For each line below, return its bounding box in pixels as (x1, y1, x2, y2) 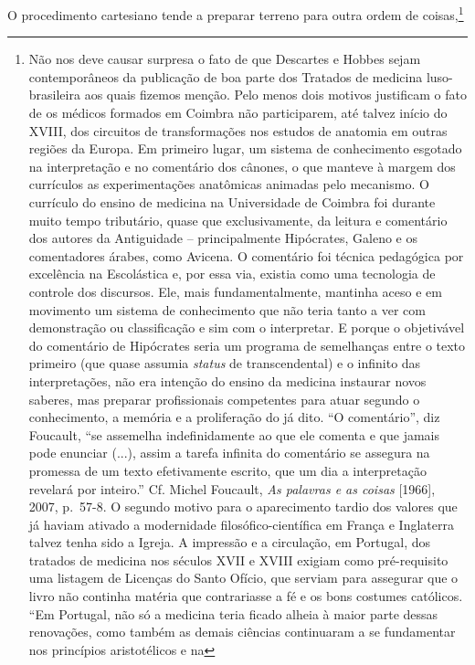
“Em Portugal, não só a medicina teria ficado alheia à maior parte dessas (28, 604, 438, 623)
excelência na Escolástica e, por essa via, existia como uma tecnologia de (28, 264, 436, 283)
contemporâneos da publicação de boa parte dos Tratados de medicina (28, 67, 423, 86)
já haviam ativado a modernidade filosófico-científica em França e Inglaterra (28, 514, 454, 533)
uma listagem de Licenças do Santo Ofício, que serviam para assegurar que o (28, 568, 459, 587)
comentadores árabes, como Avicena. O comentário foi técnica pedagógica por (28, 246, 464, 265)
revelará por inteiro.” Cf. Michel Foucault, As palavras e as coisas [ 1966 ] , (28, 479, 436, 498)
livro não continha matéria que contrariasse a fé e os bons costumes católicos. (28, 586, 463, 606)
